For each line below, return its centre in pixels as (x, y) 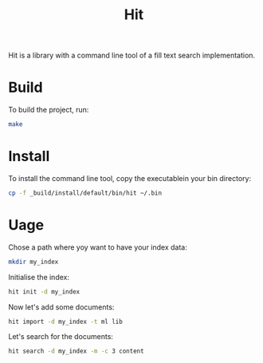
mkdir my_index (33, 262)
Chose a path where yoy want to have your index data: (98, 247)
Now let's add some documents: (61, 307)
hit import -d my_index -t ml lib (66, 322)
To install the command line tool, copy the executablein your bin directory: (130, 178)
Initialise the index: (39, 277)
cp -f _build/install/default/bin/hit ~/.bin (85, 193)
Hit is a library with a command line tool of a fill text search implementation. (132, 55)
